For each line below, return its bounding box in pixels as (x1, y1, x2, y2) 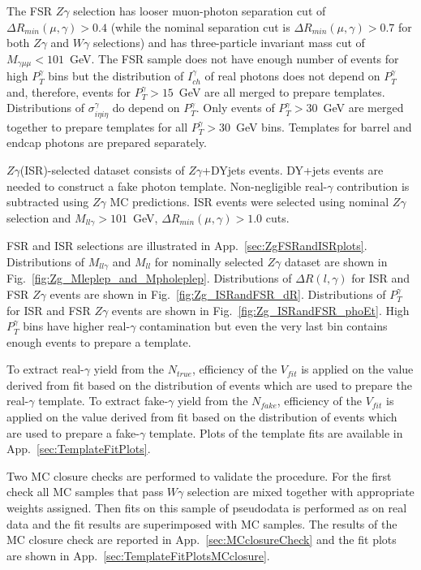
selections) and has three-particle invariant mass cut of (92, 34, 365, 51)
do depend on (112, 99, 180, 116)
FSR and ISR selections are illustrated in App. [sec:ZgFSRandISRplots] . (6, 237, 367, 254)
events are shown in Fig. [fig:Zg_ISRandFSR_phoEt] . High (111, 301, 410, 318)
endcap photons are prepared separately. (6, 134, 207, 151)
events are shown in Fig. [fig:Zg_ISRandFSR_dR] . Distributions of (49, 285, 386, 302)
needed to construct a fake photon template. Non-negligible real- (6, 177, 328, 194)
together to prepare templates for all (6, 118, 188, 135)
